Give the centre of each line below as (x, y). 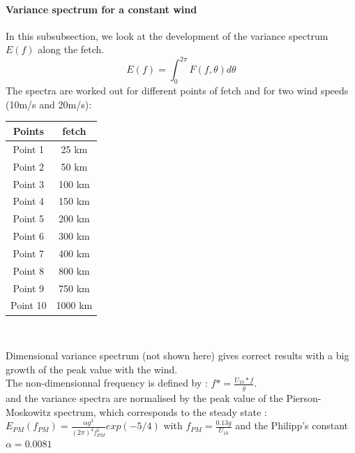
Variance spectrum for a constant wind (101, 9)
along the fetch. (71, 49)
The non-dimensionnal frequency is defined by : (107, 383)
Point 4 (29, 201)
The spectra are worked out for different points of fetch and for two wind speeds (177, 91)
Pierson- (304, 398)
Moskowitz (28, 411)
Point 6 (29, 236)
